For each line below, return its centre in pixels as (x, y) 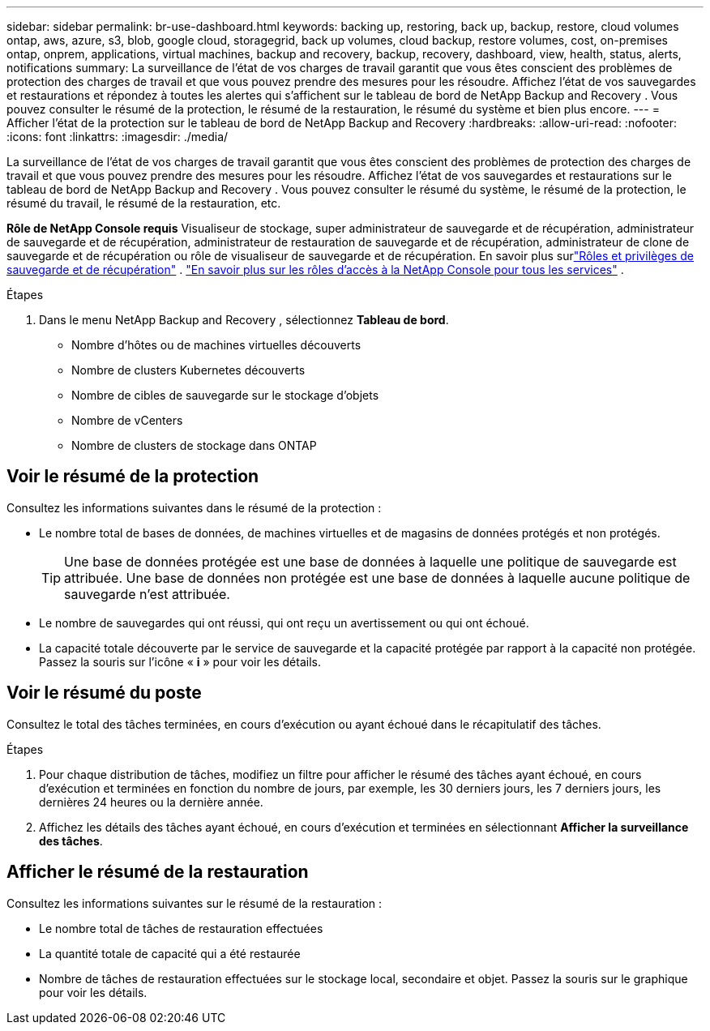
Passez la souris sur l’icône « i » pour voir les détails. (180, 661)
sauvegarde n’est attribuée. (147, 594)
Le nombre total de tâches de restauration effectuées (181, 928)
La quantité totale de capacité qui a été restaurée (170, 953)
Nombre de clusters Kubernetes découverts (188, 370)
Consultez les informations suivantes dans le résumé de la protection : (194, 507)
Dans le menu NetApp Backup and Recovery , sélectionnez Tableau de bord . (244, 320)
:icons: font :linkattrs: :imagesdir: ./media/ (118, 137)
